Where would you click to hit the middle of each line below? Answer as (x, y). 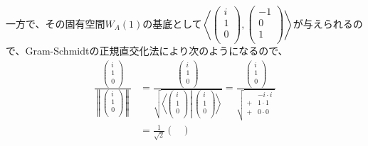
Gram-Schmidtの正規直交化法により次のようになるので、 (157, 51)
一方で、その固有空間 (56, 23)
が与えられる (323, 23)
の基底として (172, 23)
